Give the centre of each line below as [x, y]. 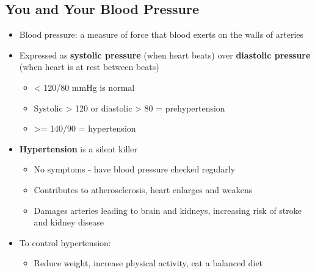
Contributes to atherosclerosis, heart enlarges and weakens [143, 189]
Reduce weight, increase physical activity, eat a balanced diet [148, 263]
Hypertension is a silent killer [78, 148]
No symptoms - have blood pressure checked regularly [135, 169]
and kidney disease [69, 222]
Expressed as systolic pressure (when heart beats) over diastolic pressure [165, 55]
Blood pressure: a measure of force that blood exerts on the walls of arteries [161, 34]
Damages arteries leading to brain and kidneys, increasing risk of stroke [168, 210]
